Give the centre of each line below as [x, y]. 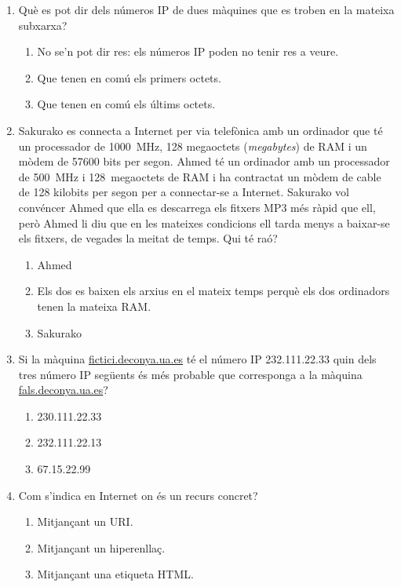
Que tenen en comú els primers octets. [129, 77]
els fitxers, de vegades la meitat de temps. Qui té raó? [148, 238]
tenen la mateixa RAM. [94, 306]
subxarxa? [43, 25]
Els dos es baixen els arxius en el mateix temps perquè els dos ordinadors [213, 291]
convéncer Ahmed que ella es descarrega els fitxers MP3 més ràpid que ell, [197, 207]
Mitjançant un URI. [85, 521]
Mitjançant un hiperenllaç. [101, 547]
